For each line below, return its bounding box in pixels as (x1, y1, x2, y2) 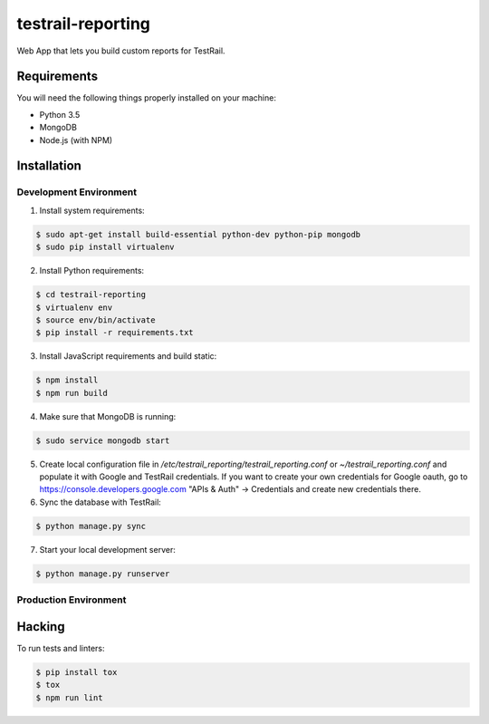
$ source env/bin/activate (35, 314, 156, 325)
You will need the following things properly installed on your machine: (16, 92, 276, 103)
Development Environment (16, 186, 138, 198)
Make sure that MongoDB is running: (39, 410, 177, 421)
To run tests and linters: (16, 642, 105, 653)
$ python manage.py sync (35, 521, 147, 531)
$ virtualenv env (35, 302, 113, 313)
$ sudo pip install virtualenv (35, 242, 176, 253)
